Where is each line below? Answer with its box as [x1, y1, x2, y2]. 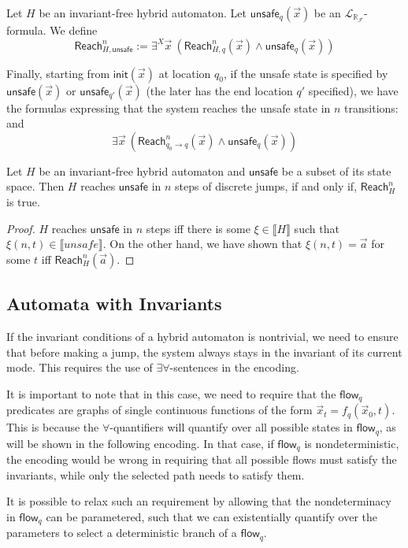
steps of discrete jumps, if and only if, [175, 178, 358, 194]
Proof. [6, 220, 35, 236]
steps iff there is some [146, 220, 250, 236]
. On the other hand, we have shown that [102, 235, 302, 252]
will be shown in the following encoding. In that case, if [6, 435, 274, 451]
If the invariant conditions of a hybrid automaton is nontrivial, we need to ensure [6, 328, 399, 344]
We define [50, 22, 98, 38]
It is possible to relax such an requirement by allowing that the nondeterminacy [6, 493, 391, 509]
